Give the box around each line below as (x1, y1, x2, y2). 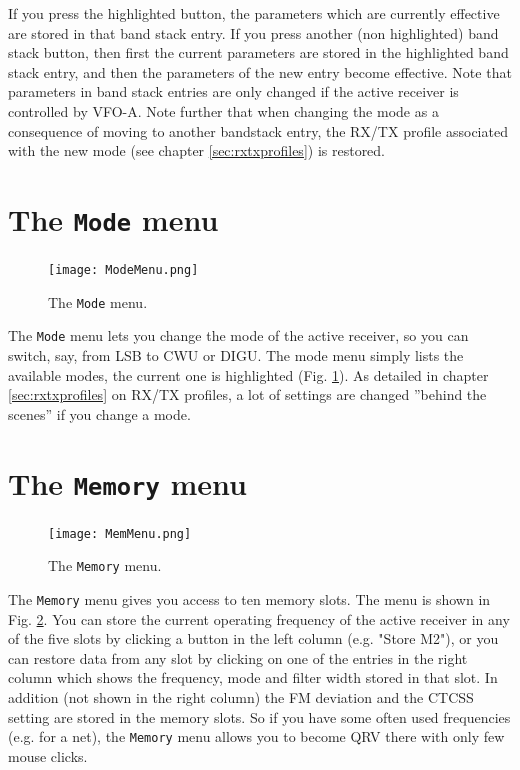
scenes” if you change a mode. (8, 403, 191, 424)
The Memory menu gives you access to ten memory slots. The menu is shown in (8, 588, 491, 609)
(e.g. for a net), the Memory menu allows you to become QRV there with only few (8, 726, 505, 747)
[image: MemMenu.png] (48, 526, 192, 541)
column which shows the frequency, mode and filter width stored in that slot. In (8, 667, 498, 688)
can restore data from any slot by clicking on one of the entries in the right (8, 647, 468, 668)
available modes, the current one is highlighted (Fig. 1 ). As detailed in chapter (8, 364, 489, 385)
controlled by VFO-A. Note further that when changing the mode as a (8, 100, 439, 121)
